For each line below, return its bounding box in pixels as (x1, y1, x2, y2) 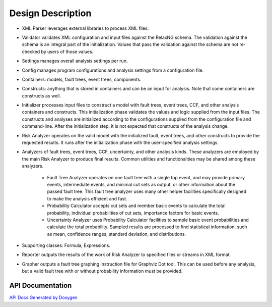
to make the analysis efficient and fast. (47, 195, 127, 201)
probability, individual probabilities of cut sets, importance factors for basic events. (47, 210, 219, 216)
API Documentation (9, 281, 72, 290)
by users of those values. (41, 48, 94, 55)
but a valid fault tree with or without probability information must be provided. (22, 268, 183, 274)
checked (22, 48, 40, 55)
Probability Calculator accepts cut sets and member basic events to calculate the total (47, 202, 226, 209)
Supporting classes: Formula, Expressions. (22, 242, 111, 248)
